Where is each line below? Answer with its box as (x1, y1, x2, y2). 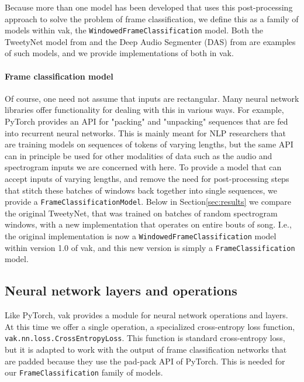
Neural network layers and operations (5, 281, 237, 300)
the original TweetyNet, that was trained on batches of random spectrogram (5, 207, 278, 219)
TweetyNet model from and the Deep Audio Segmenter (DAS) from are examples (5, 35, 296, 47)
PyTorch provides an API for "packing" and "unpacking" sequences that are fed (5, 115, 288, 128)
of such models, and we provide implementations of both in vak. (5, 47, 234, 59)
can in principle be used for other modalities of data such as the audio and (5, 149, 272, 161)
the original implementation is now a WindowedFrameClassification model (5, 230, 277, 242)
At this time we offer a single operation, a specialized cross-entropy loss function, (5, 320, 295, 332)
